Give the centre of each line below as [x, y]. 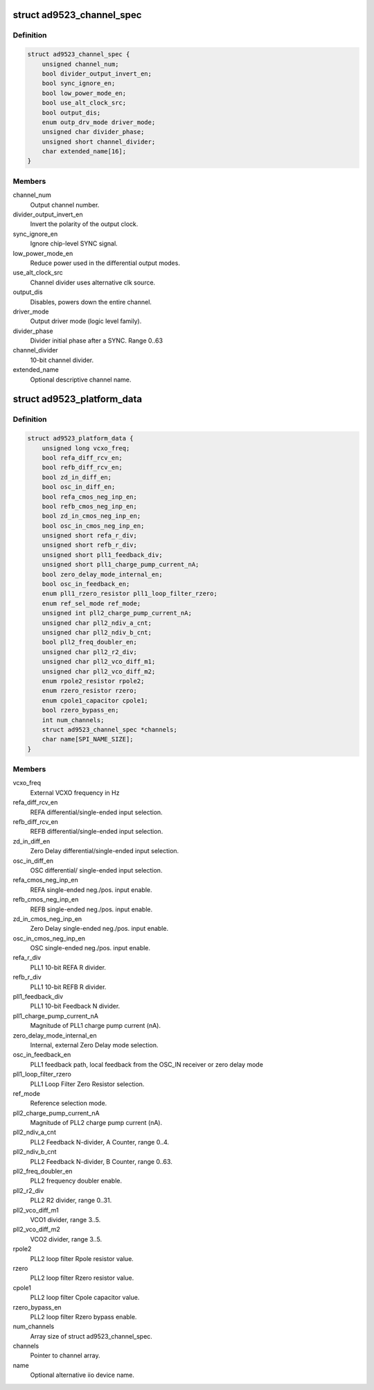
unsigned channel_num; [80, 64]
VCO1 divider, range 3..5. [65, 1220]
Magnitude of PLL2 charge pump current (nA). [96, 1123]
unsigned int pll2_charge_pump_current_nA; [117, 613]
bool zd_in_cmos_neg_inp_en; [91, 516]
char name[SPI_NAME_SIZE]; [88, 739]
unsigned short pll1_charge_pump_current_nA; [121, 565]
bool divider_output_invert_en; [97, 74]
